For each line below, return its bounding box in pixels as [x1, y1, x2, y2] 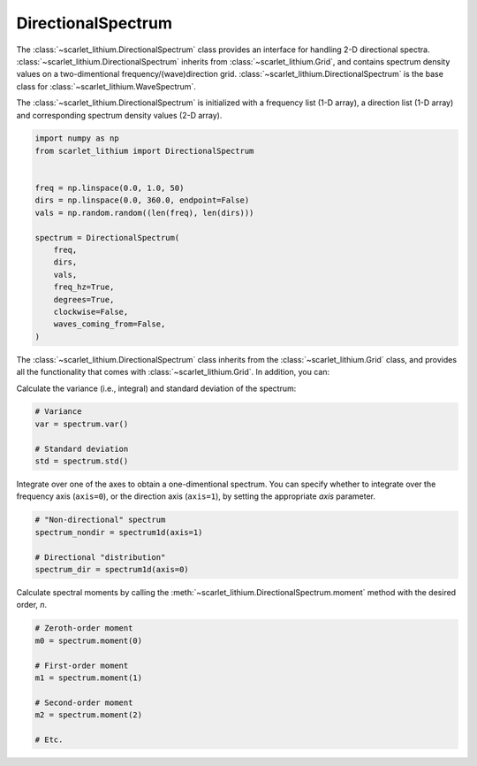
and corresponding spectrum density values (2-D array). [16, 110, 223, 120]
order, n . [16, 600, 48, 610]
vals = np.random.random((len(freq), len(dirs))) [34, 208, 254, 218]
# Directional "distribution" [34, 552, 166, 562]
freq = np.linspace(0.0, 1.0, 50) [34, 183, 185, 194]
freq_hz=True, [53, 282, 115, 292]
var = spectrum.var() [34, 418, 129, 429]
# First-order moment [34, 660, 129, 670]
